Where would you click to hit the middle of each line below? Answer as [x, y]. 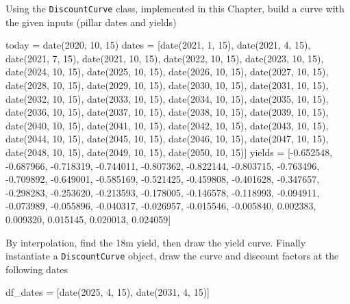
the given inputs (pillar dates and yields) [91, 22]
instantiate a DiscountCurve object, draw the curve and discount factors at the [172, 256]
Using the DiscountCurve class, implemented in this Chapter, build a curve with [175, 8]
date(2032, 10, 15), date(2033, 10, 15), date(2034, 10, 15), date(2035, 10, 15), [167, 98]
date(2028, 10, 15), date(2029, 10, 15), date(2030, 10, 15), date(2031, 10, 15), [167, 85]
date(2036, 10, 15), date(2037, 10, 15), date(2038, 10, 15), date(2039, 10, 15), [167, 112]
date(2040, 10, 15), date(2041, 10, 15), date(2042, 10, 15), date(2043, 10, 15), [167, 125]
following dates [37, 269]
